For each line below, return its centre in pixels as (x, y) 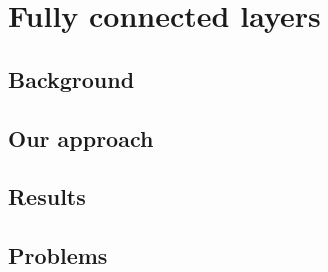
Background (71, 78)
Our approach (81, 137)
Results (47, 196)
